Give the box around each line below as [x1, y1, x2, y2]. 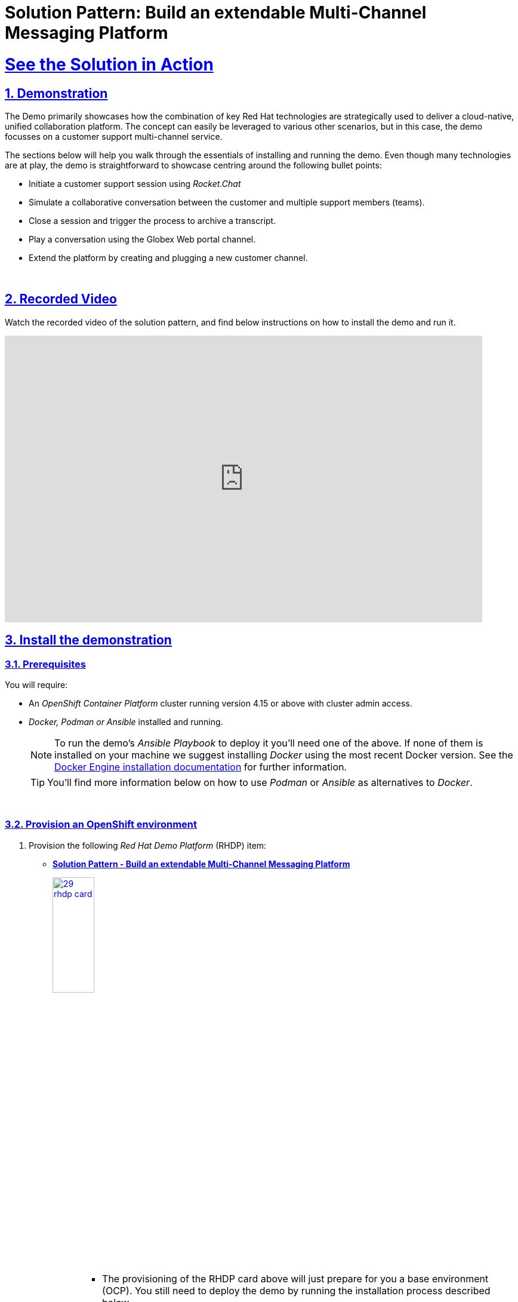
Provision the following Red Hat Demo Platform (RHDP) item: [29, 840, 267, 850]
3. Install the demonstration [5, 632, 172, 648]
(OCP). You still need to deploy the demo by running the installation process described [102, 1285, 491, 1297]
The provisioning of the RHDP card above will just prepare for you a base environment [102, 1273, 489, 1285]
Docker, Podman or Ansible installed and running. [29, 716, 223, 727]
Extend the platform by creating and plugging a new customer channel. [29, 252, 308, 263]
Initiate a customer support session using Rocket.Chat [29, 178, 241, 189]
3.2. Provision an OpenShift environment [5, 818, 198, 831]
